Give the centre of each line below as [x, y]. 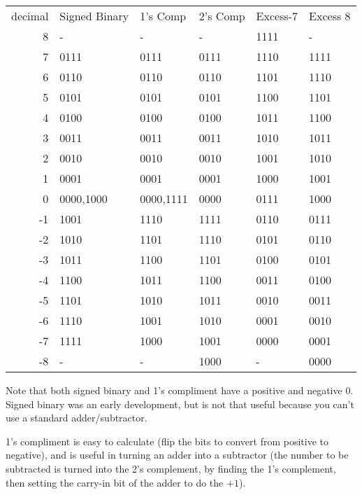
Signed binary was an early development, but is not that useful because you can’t [180, 404]
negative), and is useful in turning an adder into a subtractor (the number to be [177, 455]
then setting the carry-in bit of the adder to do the [115, 482]
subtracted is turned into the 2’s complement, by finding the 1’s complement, [171, 468]
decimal [30, 16]
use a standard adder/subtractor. [77, 418]
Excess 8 [330, 16]
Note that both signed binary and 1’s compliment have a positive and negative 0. [180, 390]
